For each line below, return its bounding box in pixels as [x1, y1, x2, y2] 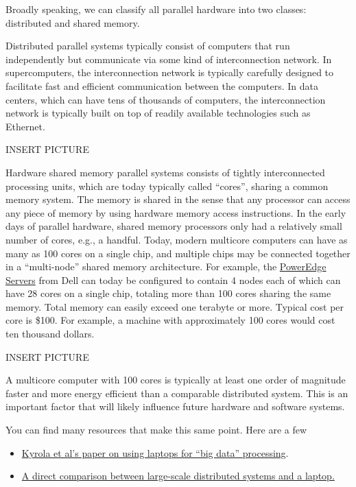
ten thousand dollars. [5, 326, 95, 341]
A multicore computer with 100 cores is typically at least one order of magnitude [5, 372, 346, 387]
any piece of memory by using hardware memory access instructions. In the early [5, 205, 346, 219]
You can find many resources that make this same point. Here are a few [5, 423, 307, 437]
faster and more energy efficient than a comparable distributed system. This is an [5, 385, 348, 400]
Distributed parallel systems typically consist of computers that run [5, 38, 290, 53]
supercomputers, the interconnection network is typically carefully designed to [5, 65, 334, 80]
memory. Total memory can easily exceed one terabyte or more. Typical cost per [5, 299, 344, 313]
